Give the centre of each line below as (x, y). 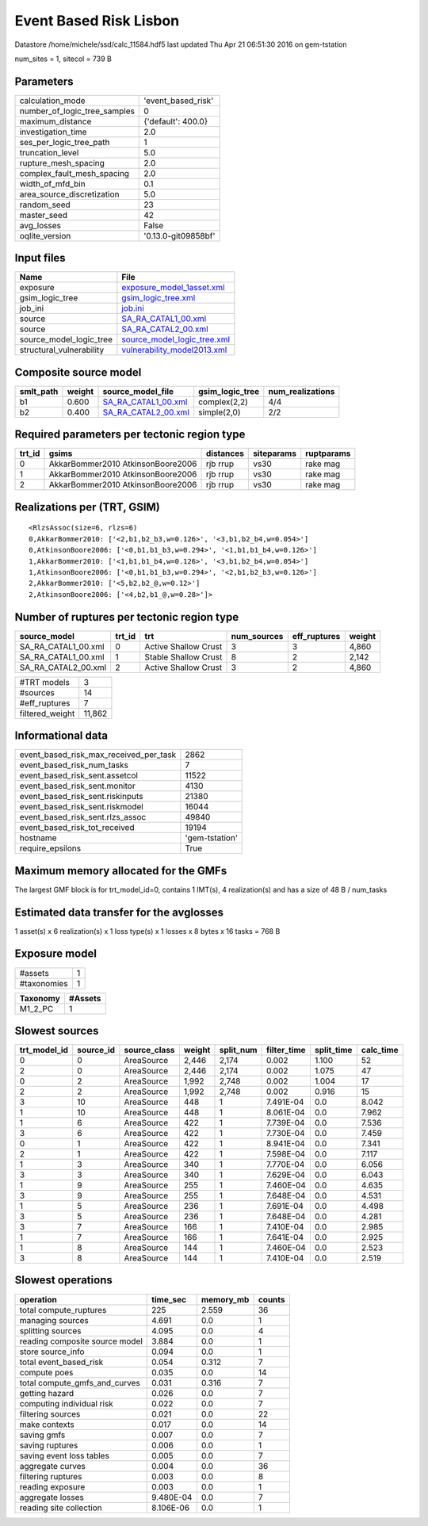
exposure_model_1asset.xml (173, 288)
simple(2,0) (220, 412)
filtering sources (50, 1413)
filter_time (286, 1050)
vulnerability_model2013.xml (174, 350)
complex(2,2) (224, 402)
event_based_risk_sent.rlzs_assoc (83, 817)
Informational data (61, 736)
